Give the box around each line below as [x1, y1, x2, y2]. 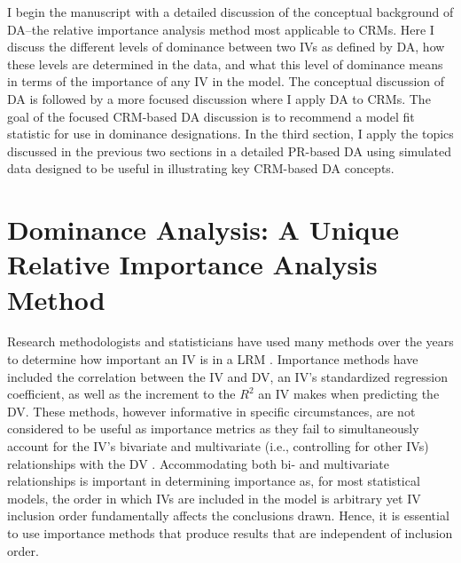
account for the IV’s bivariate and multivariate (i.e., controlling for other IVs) [7, 437, 429, 455]
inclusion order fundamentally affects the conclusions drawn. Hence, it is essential [7, 506, 449, 525]
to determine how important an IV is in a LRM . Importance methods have [7, 350, 418, 369]
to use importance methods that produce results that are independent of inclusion [7, 523, 453, 542]
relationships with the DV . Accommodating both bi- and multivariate [7, 454, 389, 472]
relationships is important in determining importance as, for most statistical [7, 472, 420, 490]
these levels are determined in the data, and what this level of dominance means [7, 54, 443, 73]
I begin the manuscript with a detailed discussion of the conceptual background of [7, 3, 454, 20]
